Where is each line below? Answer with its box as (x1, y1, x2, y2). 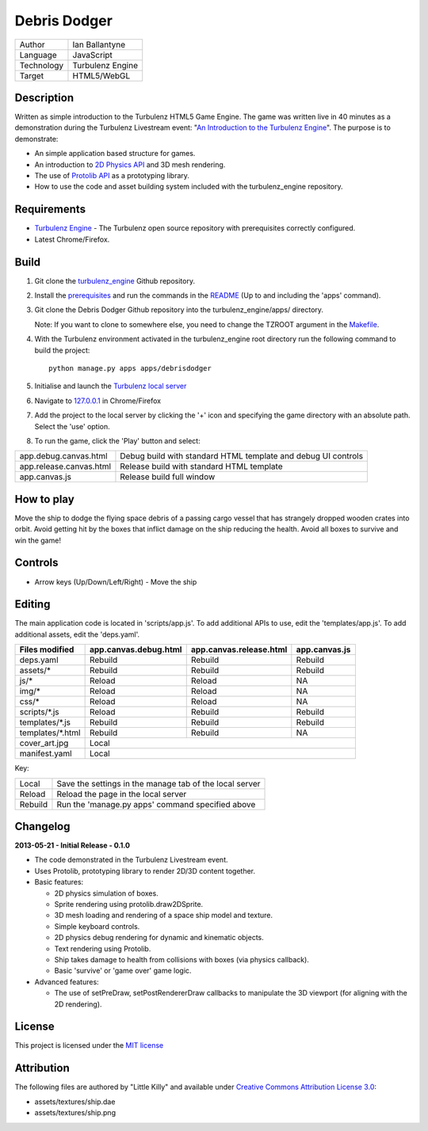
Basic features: (34, 878, 84, 887)
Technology (19, 59, 64, 70)
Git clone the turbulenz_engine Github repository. (34, 276, 196, 285)
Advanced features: (34, 977, 99, 986)
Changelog (14, 820, 71, 833)
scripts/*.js (19, 706, 59, 718)
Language (19, 49, 57, 60)
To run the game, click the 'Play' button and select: (34, 436, 201, 445)
